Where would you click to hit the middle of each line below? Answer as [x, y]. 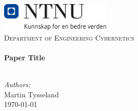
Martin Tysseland [31, 94]
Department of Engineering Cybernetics [69, 37]
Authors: [18, 84]
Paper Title [25, 57]
